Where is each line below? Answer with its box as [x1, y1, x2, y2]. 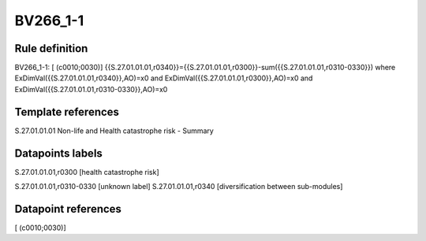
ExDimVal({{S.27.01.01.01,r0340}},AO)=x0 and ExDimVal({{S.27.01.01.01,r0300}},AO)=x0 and [14, 73, 313, 83]
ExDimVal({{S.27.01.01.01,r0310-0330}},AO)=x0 [14, 84, 168, 94]
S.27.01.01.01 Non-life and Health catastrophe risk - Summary [14, 126, 215, 135]
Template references [14, 105, 120, 118]
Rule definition [14, 42, 88, 55]
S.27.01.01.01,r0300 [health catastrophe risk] [14, 167, 159, 176]
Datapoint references [14, 202, 122, 216]
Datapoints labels [14, 146, 103, 160]
